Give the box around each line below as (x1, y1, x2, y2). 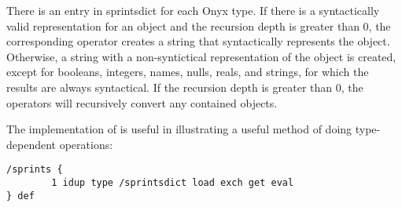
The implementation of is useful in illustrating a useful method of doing (6, 121, 352, 137)
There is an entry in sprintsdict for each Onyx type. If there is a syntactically (6, 2, 380, 18)
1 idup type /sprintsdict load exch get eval (51, 177, 294, 188)
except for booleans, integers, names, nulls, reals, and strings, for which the (6, 64, 369, 80)
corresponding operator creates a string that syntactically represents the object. (6, 33, 390, 49)
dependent (6, 136, 57, 152)
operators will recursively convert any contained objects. (6, 94, 278, 111)
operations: (59, 136, 113, 152)
